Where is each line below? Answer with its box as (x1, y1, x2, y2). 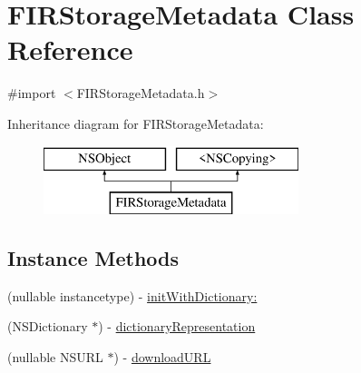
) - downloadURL (113, 348, 211, 367)
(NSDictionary (7, 317, 88, 336)
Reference (7, 31, 133, 68)
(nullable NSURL (7, 348, 103, 367)
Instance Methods (7, 244, 179, 272)
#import (7, 83, 56, 103)
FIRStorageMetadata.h (76, 83, 205, 103)
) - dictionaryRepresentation (98, 317, 256, 336)
